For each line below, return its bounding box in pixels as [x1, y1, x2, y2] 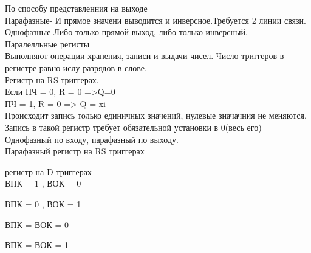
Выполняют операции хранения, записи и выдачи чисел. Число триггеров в [5, 49, 284, 62]
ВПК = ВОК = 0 [5, 218, 69, 230]
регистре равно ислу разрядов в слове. [5, 61, 147, 74]
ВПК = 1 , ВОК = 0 [5, 177, 81, 190]
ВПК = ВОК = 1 [5, 238, 69, 251]
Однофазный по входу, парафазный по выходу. [5, 133, 179, 145]
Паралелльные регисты [5, 37, 90, 50]
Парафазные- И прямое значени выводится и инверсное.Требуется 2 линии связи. [5, 13, 306, 26]
